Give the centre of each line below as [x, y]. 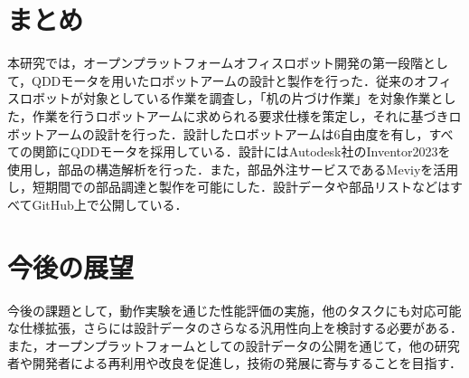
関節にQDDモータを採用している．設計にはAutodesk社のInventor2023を [241, 151]
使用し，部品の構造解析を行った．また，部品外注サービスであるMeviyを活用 [233, 169]
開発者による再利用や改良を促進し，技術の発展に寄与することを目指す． [247, 363]
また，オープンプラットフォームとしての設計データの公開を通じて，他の [221, 345]
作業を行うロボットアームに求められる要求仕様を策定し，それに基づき [240, 115]
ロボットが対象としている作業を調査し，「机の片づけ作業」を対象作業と [231, 98]
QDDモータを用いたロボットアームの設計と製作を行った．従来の [223, 80]
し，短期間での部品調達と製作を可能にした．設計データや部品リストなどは [229, 187]
